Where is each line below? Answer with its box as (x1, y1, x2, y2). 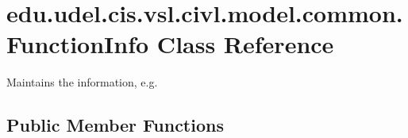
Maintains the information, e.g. (6, 74, 158, 90)
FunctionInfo (6, 28, 149, 60)
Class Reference (156, 28, 334, 60)
